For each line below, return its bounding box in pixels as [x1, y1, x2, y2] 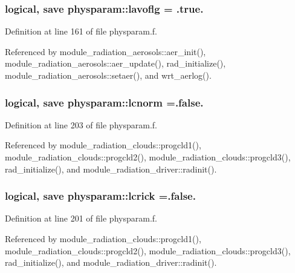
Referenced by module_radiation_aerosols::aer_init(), [5, 45, 206, 58]
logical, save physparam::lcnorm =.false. [5, 94, 204, 110]
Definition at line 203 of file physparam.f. [5, 118, 157, 131]
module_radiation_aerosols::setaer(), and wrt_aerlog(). [5, 69, 212, 81]
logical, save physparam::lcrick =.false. [5, 188, 196, 203]
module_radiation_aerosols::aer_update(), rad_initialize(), [5, 57, 226, 70]
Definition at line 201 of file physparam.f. [5, 212, 157, 225]
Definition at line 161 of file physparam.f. [5, 25, 157, 38]
